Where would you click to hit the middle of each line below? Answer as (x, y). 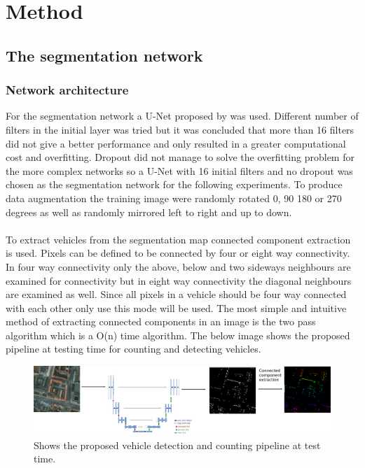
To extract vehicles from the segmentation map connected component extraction (178, 239)
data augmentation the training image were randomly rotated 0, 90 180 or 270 (174, 198)
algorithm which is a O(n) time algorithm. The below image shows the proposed (178, 335)
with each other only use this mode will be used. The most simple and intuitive (176, 307)
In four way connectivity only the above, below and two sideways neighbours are (178, 266)
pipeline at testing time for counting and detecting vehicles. (133, 349)
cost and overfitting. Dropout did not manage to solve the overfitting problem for (180, 157)
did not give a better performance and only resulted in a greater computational (176, 143)
